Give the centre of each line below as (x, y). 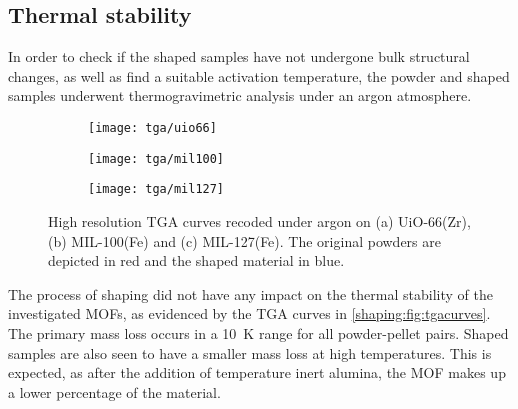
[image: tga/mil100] (156, 158)
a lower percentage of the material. (114, 391)
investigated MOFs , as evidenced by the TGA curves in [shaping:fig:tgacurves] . (249, 313)
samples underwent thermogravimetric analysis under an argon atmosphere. (240, 95)
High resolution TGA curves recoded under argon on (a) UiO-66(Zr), (259, 220)
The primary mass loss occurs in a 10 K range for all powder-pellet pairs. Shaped (258, 332)
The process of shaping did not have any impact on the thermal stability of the (250, 293)
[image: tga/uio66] (152, 127)
